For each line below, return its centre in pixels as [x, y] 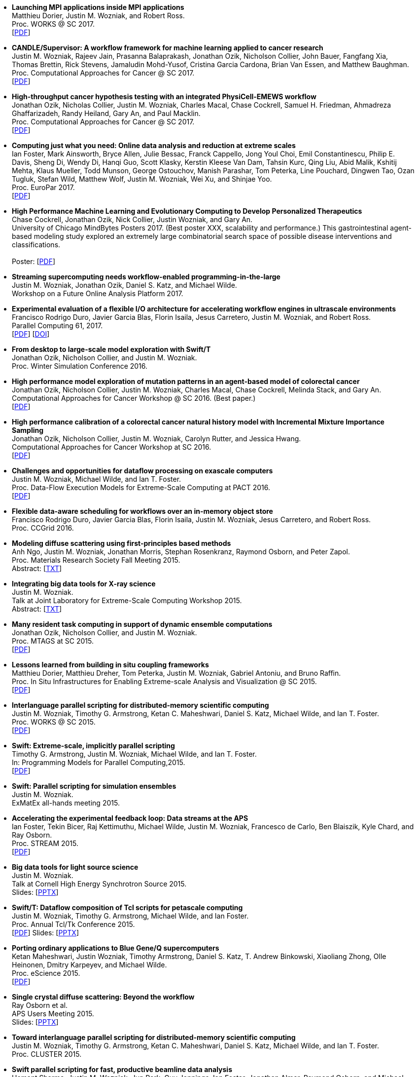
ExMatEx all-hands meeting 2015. [66, 803]
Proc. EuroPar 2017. [43, 187]
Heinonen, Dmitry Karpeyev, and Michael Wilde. [89, 965]
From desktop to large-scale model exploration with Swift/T [111, 349]
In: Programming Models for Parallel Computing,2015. [99, 762]
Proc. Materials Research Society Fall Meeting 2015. [96, 560]
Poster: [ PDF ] [34, 261]
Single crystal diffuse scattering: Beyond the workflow [103, 997]
